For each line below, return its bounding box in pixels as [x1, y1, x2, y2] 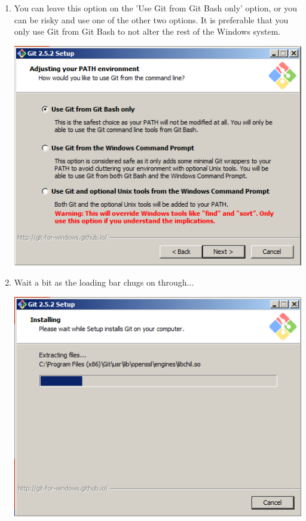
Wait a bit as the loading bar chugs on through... [14, 275, 194, 288]
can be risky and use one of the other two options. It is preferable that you [14, 13, 289, 26]
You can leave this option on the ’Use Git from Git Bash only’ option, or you [14, 2, 298, 14]
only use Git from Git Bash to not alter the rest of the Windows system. [14, 25, 281, 38]
